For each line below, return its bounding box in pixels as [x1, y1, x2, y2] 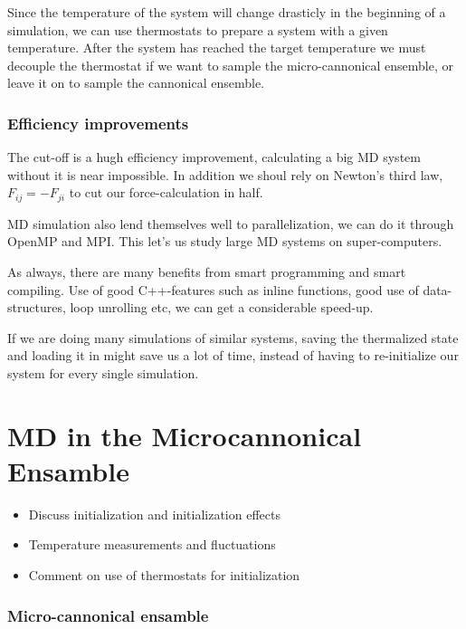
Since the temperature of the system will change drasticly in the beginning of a [7, 3, 446, 21]
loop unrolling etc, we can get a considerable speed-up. [70, 298, 374, 317]
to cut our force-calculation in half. [69, 183, 263, 202]
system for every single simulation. [7, 363, 199, 382]
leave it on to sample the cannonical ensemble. [7, 73, 265, 92]
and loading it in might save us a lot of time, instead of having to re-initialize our [7, 346, 459, 365]
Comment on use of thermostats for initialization [28, 566, 300, 585]
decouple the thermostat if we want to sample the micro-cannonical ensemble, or [7, 55, 454, 74]
